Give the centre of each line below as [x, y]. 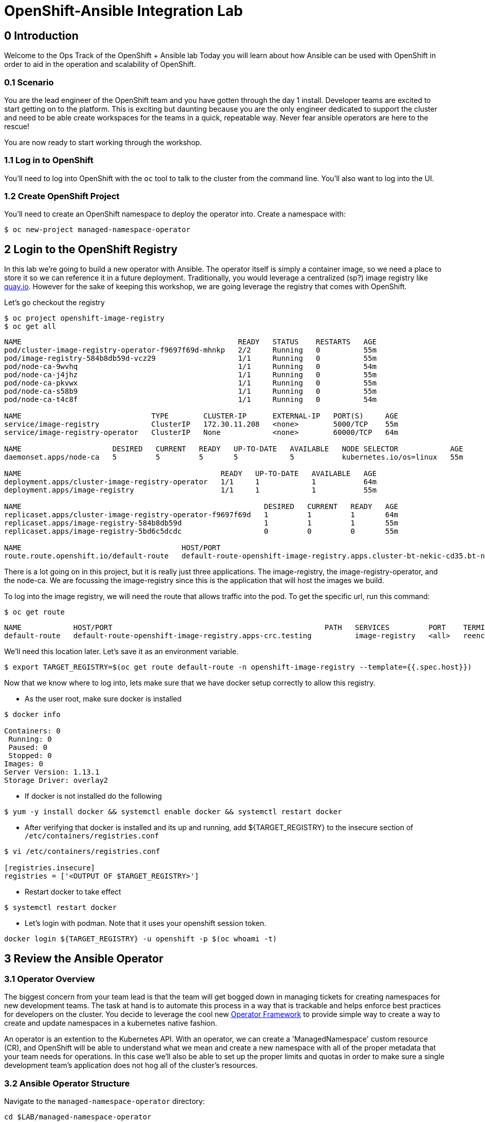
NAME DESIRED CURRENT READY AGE [201, 507]
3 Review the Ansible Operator [84, 958]
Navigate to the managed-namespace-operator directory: [105, 1101]
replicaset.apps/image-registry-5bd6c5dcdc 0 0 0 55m [201, 531]
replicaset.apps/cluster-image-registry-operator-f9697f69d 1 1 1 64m [201, 515]
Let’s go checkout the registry [54, 303]
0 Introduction [41, 36]
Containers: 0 [32, 731]
